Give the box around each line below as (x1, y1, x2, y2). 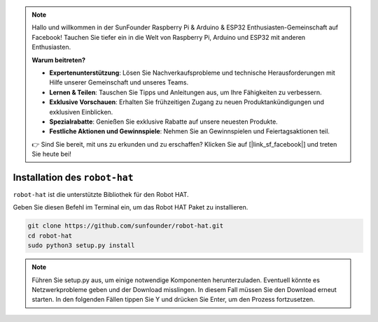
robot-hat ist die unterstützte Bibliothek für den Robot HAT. (13, 190, 189, 198)
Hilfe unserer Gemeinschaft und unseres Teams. (49, 78, 189, 87)
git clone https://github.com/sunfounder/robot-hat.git (27, 222, 224, 230)
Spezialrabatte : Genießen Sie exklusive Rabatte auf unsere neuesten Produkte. (49, 117, 278, 126)
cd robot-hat (27, 231, 73, 240)
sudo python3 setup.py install (27, 242, 136, 249)
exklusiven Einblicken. (49, 108, 113, 116)
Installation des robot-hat (13, 171, 134, 183)
